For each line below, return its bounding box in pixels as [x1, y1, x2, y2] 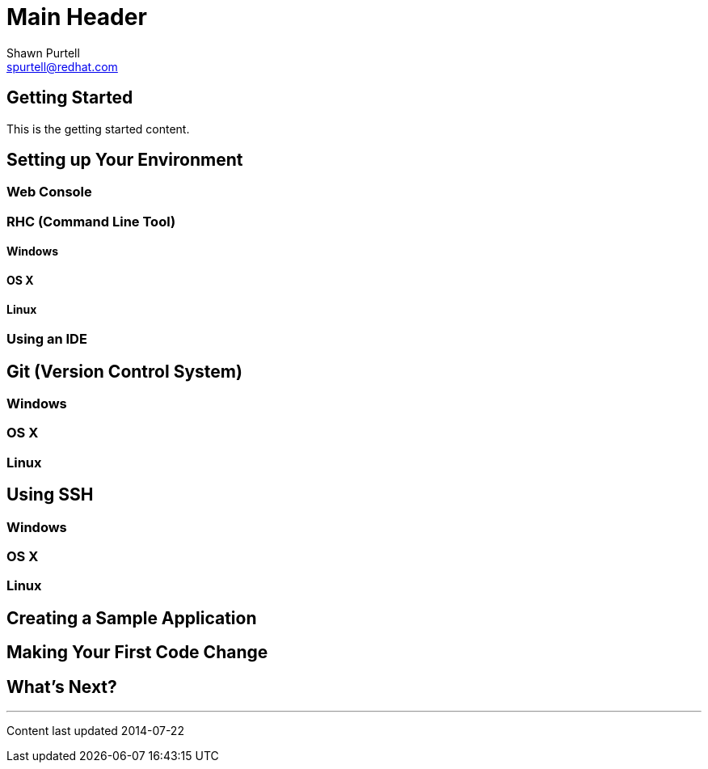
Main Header [6, 3, 147, 31]
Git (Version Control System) [6, 361, 242, 382]
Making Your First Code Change [6, 642, 268, 663]
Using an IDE [6, 331, 87, 348]
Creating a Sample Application [6, 607, 257, 628]
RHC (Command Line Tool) [6, 213, 176, 230]
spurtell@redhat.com [6, 59, 118, 74]
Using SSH [6, 484, 94, 505]
